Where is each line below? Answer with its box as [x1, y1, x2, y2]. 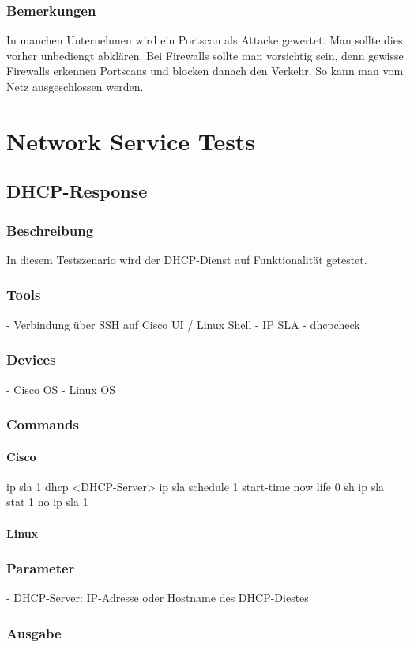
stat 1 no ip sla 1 [6, 494, 88, 510]
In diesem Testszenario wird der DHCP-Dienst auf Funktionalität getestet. [6, 251, 367, 267]
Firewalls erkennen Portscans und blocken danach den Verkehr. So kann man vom [6, 62, 404, 79]
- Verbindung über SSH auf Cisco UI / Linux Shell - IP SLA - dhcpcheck [6, 316, 360, 332]
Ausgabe [6, 622, 62, 642]
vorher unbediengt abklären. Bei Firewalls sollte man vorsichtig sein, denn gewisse [6, 47, 404, 63]
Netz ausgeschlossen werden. [6, 78, 144, 94]
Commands [6, 414, 79, 434]
